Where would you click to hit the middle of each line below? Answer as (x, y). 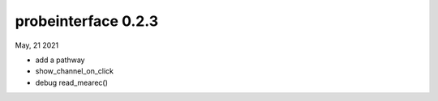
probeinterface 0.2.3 (86, 21)
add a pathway (60, 60)
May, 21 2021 (37, 45)
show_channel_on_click (74, 71)
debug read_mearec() (72, 82)
